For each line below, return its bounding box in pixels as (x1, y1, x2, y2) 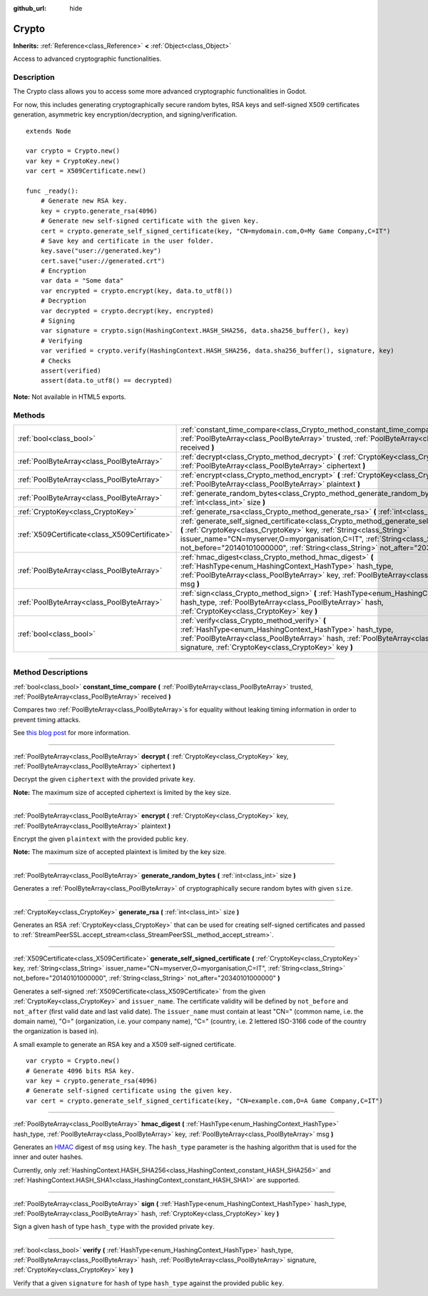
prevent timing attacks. (13, 715, 81, 724)
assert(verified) (40, 366, 101, 375)
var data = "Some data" (40, 277, 124, 285)
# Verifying (40, 336, 83, 345)
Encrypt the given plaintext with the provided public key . (13, 834, 189, 843)
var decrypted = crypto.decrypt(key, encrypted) (40, 307, 214, 315)
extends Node (26, 127, 71, 135)
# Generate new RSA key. (40, 197, 128, 205)
